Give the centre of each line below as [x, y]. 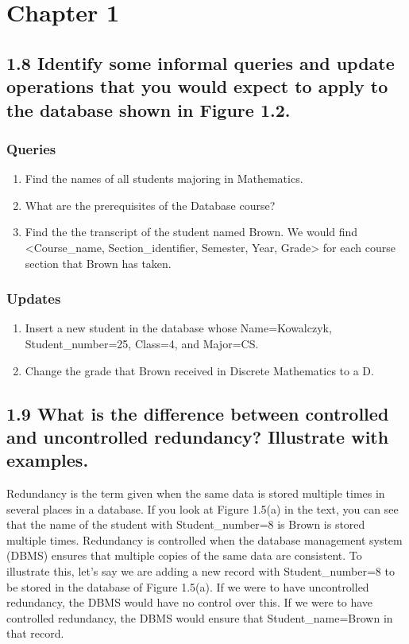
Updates [34, 299]
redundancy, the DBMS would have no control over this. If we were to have [190, 602]
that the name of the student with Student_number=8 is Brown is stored [186, 524]
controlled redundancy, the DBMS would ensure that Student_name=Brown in [200, 617]
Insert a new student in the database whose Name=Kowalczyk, [178, 328]
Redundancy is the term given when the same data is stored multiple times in [196, 493]
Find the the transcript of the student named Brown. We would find [191, 232]
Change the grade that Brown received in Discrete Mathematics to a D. [199, 370]
